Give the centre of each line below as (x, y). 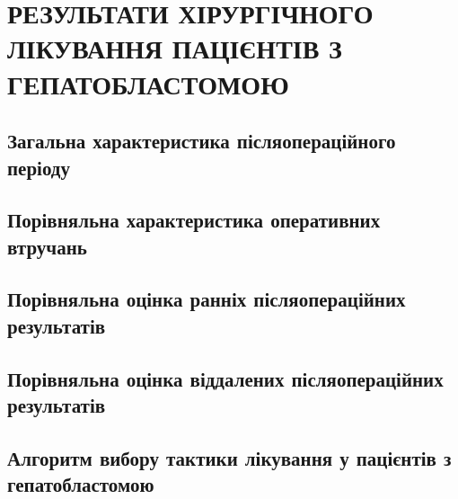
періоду (39, 167)
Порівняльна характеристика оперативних (194, 220)
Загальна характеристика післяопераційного (202, 141)
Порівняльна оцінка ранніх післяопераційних (207, 299)
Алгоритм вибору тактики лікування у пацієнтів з (229, 457)
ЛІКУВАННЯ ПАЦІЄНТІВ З (175, 48)
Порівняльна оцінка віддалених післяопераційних (225, 378)
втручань (47, 246)
